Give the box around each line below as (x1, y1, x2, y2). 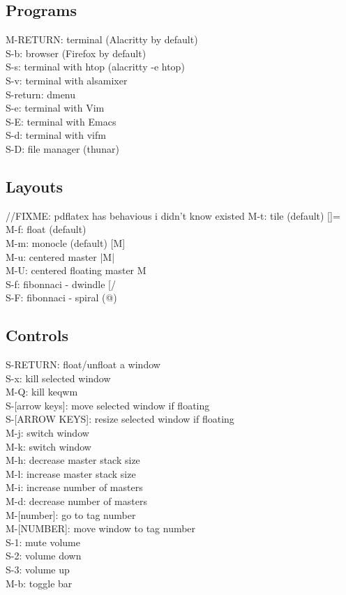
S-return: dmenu (6, 86, 76, 101)
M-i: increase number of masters (6, 480, 143, 495)
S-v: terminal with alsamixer (6, 73, 128, 87)
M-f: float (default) (6, 222, 86, 236)
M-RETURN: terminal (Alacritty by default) (6, 32, 198, 47)
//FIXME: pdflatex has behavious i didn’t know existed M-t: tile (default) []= (6, 208, 340, 223)
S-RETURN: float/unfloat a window (6, 357, 160, 372)
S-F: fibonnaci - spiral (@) (6, 290, 117, 305)
